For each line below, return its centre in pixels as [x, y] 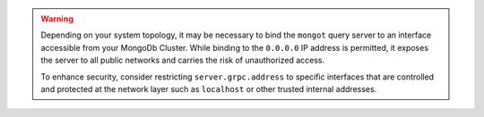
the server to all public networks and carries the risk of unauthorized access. [183, 60]
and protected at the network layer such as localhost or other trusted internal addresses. [209, 88]
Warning [57, 19]
